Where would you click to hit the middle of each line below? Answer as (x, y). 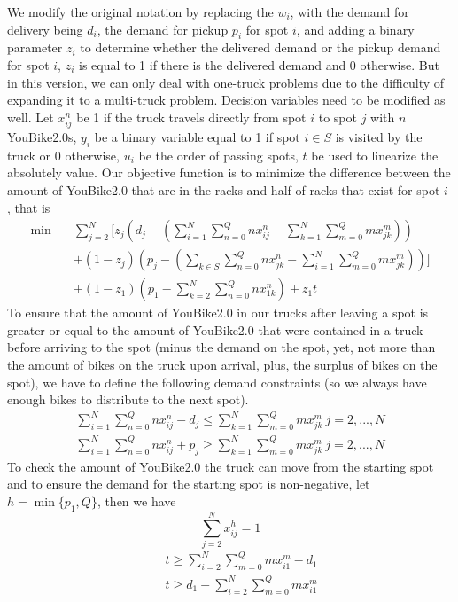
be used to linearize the (375, 155)
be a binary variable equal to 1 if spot (197, 136)
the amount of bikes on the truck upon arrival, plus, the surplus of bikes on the (222, 364)
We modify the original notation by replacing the (140, 12)
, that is (29, 207)
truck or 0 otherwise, (63, 155)
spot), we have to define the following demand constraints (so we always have (217, 382)
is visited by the (379, 136)
